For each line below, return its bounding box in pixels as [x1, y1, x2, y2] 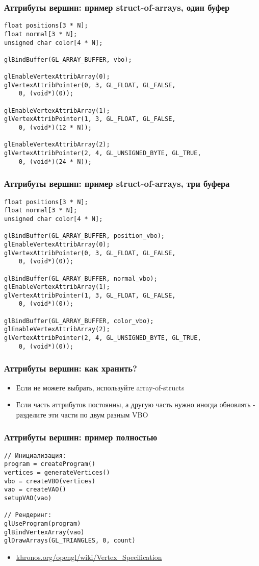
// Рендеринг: [4, 511, 52, 519]
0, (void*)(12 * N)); [18, 124, 92, 132]
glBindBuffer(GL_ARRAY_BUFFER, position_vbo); [4, 232, 165, 240]
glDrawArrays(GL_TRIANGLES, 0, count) [4, 537, 136, 545]
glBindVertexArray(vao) [4, 528, 85, 536]
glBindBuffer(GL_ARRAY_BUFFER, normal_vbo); [4, 275, 158, 282]
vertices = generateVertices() [4, 469, 110, 476]
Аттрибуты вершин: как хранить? [4, 362, 137, 375]
